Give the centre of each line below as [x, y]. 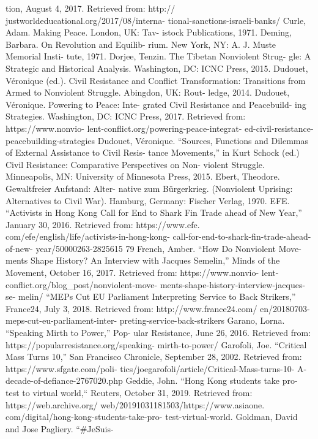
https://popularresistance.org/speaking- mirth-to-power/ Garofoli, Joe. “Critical [156, 344]
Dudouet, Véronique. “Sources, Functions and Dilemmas [203, 140]
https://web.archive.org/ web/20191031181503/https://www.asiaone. [135, 404]
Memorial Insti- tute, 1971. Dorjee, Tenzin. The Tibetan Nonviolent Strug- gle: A [158, 56]
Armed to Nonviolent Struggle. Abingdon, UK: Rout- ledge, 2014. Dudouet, [148, 92]
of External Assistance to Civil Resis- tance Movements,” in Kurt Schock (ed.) [153, 152]
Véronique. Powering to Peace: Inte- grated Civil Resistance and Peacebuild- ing [156, 104]
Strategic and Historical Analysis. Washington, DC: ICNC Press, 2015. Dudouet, [157, 68]
